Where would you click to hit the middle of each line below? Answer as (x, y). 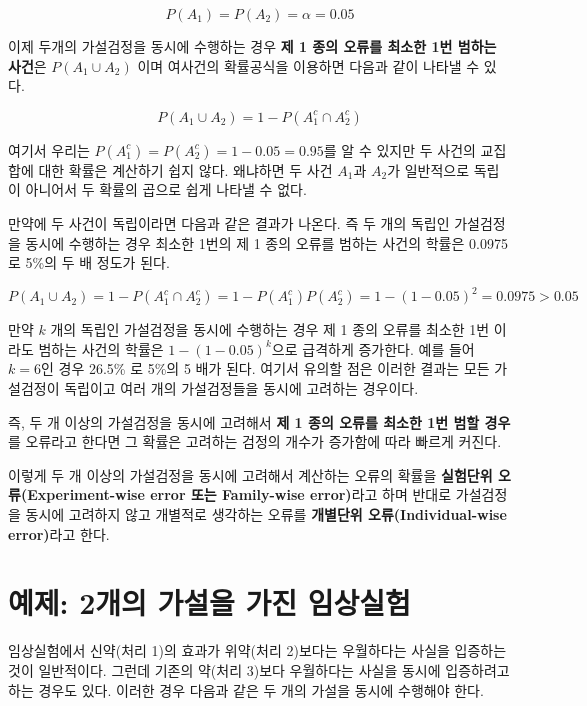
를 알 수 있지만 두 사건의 (399, 149)
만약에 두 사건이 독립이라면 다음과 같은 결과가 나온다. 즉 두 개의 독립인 (229, 222)
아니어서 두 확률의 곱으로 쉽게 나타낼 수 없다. (166, 189)
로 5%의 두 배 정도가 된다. (89, 262)
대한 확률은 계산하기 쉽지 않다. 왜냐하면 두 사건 (185, 169)
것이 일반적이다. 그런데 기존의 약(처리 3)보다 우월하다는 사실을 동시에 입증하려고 (259, 669)
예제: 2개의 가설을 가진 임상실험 (209, 602)
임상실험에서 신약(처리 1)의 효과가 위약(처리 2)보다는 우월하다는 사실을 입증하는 (257, 650)
